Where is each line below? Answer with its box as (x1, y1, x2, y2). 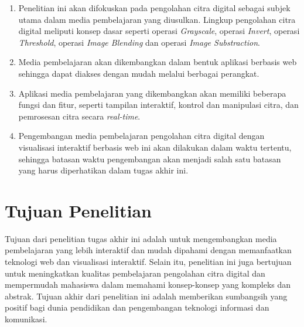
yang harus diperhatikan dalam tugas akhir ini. (18, 164, 189, 176)
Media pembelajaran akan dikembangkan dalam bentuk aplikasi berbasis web (18, 56, 297, 68)
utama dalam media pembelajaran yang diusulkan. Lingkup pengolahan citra (18, 13, 296, 25)
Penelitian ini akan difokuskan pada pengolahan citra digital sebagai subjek (18, 2, 291, 13)
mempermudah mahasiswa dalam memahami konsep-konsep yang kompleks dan (5, 278, 291, 291)
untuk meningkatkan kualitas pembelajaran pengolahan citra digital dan (5, 267, 265, 279)
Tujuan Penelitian (5, 198, 152, 222)
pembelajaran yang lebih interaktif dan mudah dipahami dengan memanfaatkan (5, 244, 292, 256)
